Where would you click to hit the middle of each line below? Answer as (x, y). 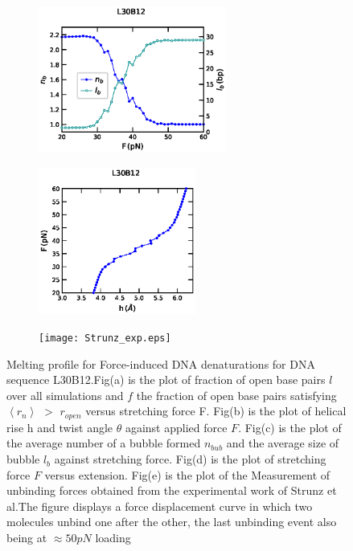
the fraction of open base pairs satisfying (236, 395)
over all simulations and (65, 395)
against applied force (176, 427)
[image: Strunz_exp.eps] (105, 338)
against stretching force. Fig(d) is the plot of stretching (190, 459)
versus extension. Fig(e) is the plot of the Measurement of (187, 474)
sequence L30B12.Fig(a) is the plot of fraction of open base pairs (166, 380)
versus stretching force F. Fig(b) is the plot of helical (216, 411)
